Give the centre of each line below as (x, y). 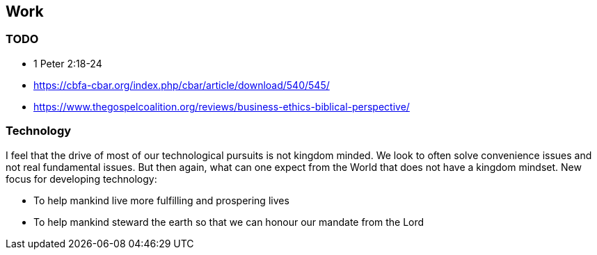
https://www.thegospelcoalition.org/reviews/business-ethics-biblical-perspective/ (222, 106)
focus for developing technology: (81, 179)
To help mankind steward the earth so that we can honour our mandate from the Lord (229, 222)
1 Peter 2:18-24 (68, 63)
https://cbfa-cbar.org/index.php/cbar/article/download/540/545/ (182, 85)
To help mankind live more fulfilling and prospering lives (161, 200)
